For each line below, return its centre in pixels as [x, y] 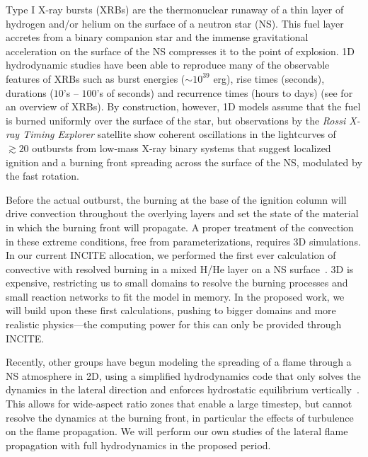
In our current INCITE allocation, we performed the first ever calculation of [171, 255]
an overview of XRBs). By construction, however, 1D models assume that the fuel [183, 106]
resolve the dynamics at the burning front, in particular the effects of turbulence [180, 417]
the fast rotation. [42, 176]
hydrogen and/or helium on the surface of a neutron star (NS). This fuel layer [175, 23]
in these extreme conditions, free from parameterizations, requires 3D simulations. [183, 241]
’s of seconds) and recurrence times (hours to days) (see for [225, 92]
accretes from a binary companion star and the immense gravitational [157, 37]
